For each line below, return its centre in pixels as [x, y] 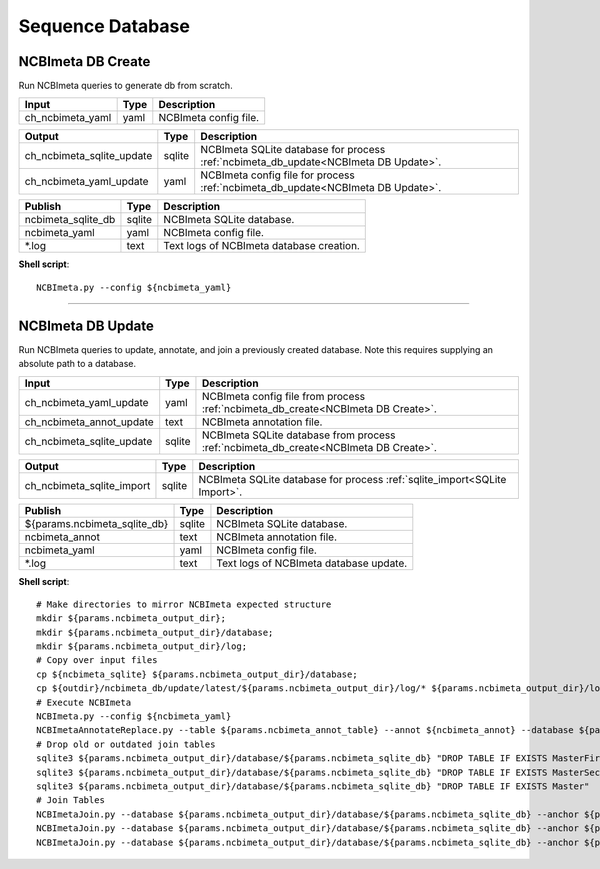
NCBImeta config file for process [277, 175]
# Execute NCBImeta [84, 702]
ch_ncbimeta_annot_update [89, 422]
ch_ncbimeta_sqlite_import [87, 485]
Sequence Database [104, 26]
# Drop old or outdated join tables [126, 744]
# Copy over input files [97, 660]
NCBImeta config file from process [283, 396]
